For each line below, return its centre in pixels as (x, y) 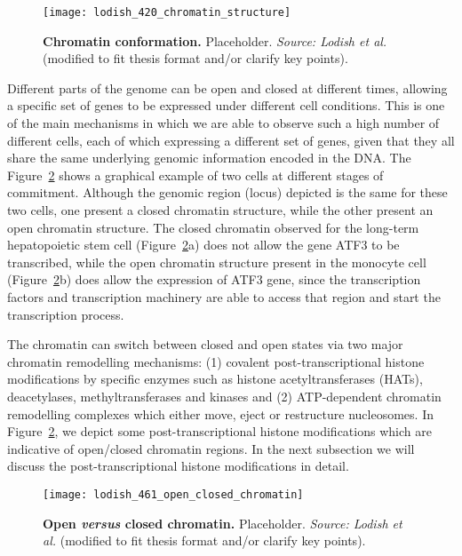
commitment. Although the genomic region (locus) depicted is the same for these (227, 192)
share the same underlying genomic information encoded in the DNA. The (209, 158)
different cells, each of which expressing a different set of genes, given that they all (231, 140)
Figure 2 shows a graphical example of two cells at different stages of (195, 175)
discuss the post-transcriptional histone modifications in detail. (178, 466)
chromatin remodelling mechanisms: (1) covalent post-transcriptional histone (216, 361)
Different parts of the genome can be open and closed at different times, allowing (227, 87)
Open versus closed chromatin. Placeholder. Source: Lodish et (223, 523)
